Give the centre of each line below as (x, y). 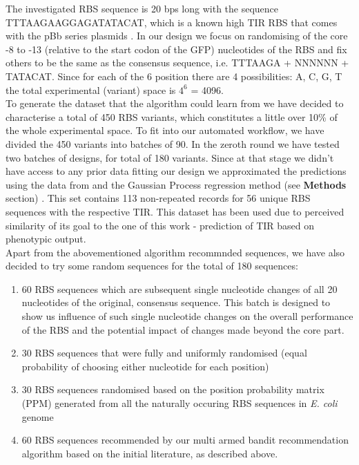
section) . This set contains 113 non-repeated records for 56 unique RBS (158, 198)
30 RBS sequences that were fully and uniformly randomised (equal (164, 353)
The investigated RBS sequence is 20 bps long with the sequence (142, 8)
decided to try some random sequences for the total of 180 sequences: (152, 266)
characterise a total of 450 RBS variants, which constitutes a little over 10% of (172, 116)
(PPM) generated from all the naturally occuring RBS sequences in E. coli (179, 403)
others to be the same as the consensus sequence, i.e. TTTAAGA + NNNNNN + (177, 63)
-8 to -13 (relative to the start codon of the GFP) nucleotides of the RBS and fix (176, 49)
